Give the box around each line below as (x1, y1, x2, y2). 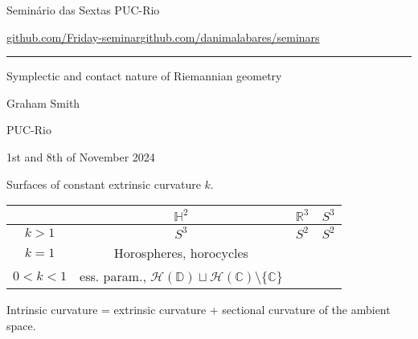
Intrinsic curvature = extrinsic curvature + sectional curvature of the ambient (6, 301, 391, 318)
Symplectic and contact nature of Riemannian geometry (6, 67, 282, 84)
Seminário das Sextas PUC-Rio (6, 2, 160, 18)
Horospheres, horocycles (113, 243, 248, 263)
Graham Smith (6, 94, 80, 111)
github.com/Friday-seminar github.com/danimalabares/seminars (6, 28, 320, 45)
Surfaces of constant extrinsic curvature (6, 175, 201, 192)
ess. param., (80, 267, 146, 286)
